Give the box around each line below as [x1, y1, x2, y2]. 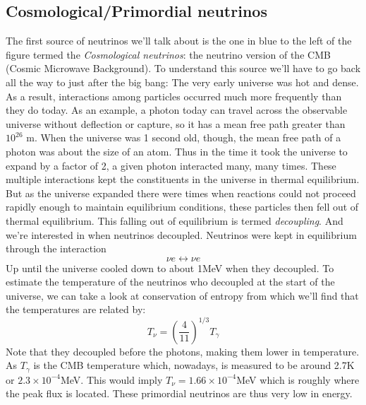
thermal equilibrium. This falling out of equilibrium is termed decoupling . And [6, 213, 343, 228]
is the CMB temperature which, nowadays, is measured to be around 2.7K [33, 358, 355, 372]
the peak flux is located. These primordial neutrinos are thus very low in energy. [6, 386, 353, 401]
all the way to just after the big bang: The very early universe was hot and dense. [6, 74, 359, 89]
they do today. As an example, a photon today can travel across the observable [6, 102, 348, 117]
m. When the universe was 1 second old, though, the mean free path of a [26, 130, 341, 145]
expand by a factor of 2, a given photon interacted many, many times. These [6, 158, 336, 172]
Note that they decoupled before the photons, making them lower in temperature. [6, 344, 360, 358]
